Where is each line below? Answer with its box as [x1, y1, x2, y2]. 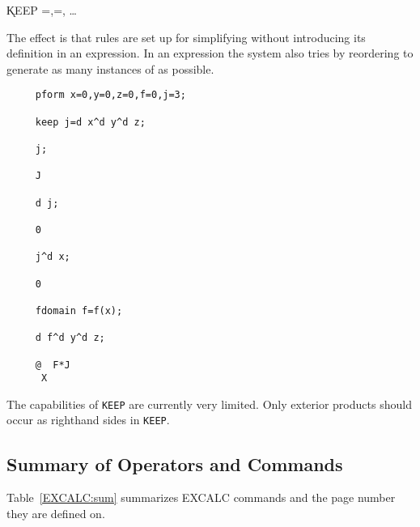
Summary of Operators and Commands [6, 451, 343, 476]
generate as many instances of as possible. [6, 60, 214, 77]
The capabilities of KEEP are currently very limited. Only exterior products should [6, 395, 412, 412]
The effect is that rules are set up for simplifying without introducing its [6, 28, 366, 45]
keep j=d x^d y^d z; [35, 116, 146, 128]
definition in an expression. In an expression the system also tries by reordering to [6, 45, 414, 62]
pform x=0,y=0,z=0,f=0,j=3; [35, 89, 186, 101]
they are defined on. [6, 504, 105, 521]
